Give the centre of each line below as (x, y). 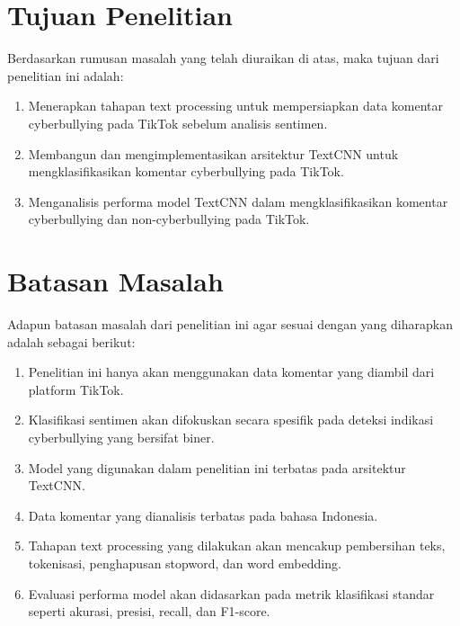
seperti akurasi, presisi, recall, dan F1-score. (149, 611)
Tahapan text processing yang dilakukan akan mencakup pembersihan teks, (237, 546)
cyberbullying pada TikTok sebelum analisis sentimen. (178, 123)
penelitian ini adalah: (66, 75)
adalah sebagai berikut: (71, 341)
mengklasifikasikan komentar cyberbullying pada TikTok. (186, 171)
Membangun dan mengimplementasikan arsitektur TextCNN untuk (213, 153)
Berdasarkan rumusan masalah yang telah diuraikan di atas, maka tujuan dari (223, 58)
